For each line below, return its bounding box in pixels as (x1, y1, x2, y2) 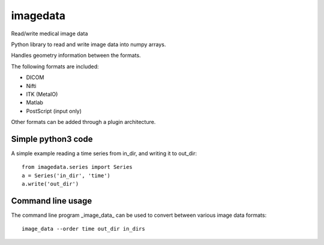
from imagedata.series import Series (22, 164, 133, 171)
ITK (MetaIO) (26, 90, 58, 98)
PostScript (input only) (26, 107, 82, 114)
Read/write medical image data (11, 30, 88, 37)
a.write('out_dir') (22, 180, 79, 187)
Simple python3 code (11, 134, 93, 144)
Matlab (26, 99, 43, 106)
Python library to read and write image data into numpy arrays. (11, 41, 166, 48)
